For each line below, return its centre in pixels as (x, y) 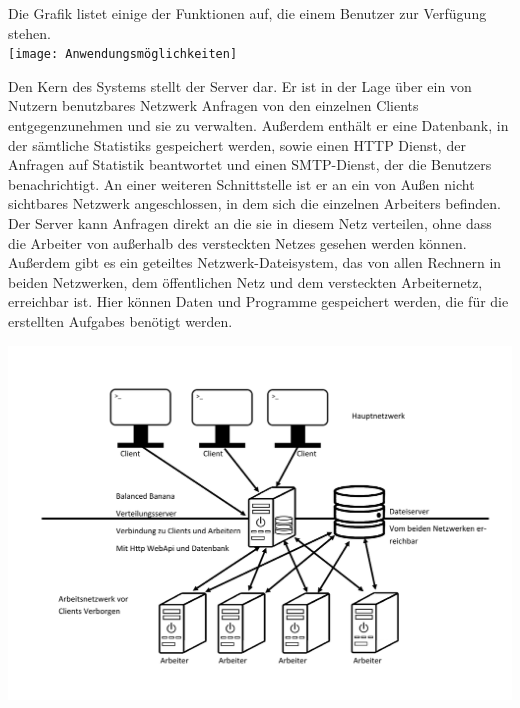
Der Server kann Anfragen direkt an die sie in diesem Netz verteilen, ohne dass (250, 223)
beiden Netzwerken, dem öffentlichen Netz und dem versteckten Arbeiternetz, (245, 281)
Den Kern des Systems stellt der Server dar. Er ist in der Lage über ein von (240, 85)
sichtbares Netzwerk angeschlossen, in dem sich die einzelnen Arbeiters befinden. (255, 203)
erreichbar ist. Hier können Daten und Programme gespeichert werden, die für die (258, 301)
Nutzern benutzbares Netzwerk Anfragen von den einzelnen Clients (213, 105)
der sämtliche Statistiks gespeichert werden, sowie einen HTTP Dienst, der (237, 144)
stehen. (29, 32)
